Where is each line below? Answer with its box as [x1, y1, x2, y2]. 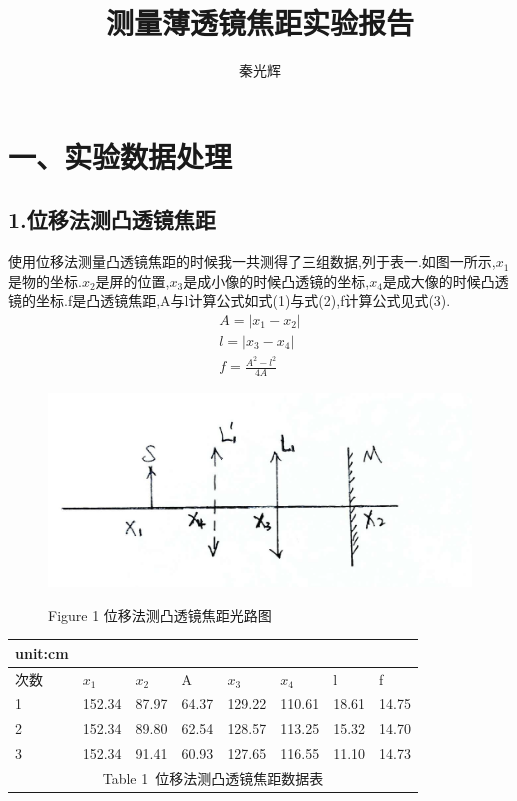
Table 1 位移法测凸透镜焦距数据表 [102, 767, 324, 788]
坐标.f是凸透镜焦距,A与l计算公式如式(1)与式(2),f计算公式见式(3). [35, 290, 451, 311]
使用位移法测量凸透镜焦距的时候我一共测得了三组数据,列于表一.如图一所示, [8, 251, 496, 272]
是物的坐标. [8, 270, 82, 291]
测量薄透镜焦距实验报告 [105, 2, 414, 43]
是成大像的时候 [382, 270, 481, 291]
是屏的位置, [95, 270, 170, 291]
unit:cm [15, 642, 69, 663]
